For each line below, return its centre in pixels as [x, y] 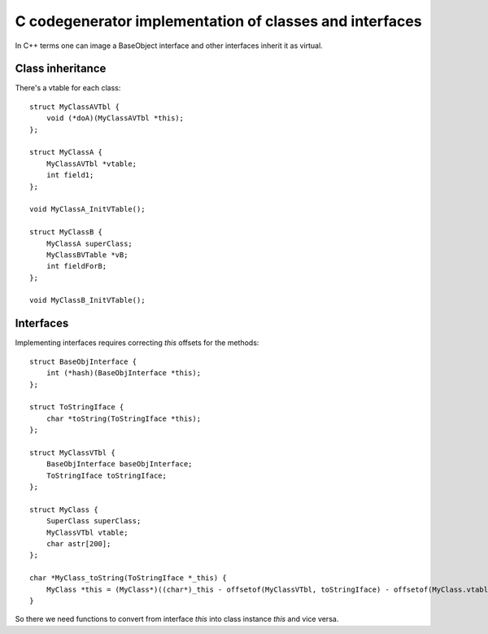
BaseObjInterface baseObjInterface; [119, 464]
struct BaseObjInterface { [83, 361]
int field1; [70, 175]
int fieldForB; [76, 266]
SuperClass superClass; [94, 521]
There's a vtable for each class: [68, 88]
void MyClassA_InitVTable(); [87, 209]
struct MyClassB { [66, 232]
